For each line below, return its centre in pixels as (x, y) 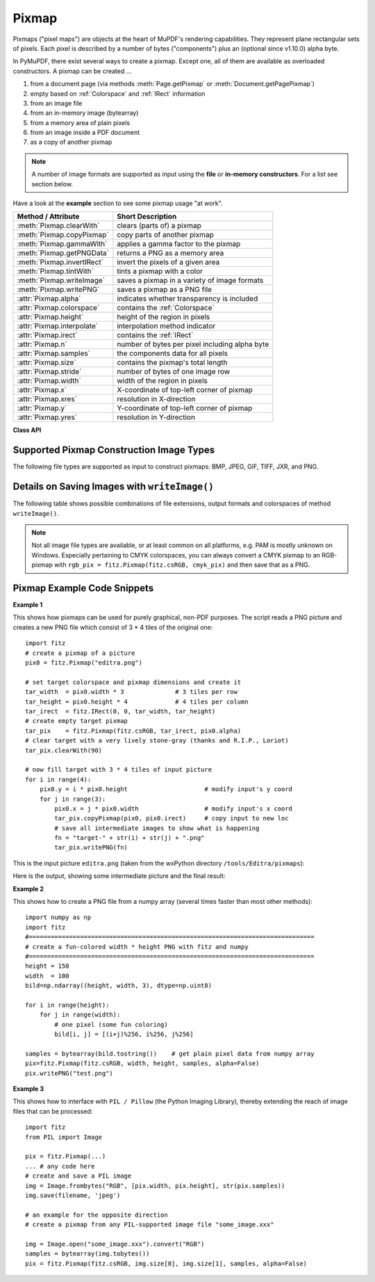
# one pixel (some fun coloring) (111, 1024)
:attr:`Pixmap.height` (50, 317)
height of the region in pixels (164, 317)
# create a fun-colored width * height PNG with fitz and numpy (137, 947)
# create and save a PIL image (78, 1176)
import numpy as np (58, 917)
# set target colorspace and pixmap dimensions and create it (133, 682)
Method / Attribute (48, 217)
